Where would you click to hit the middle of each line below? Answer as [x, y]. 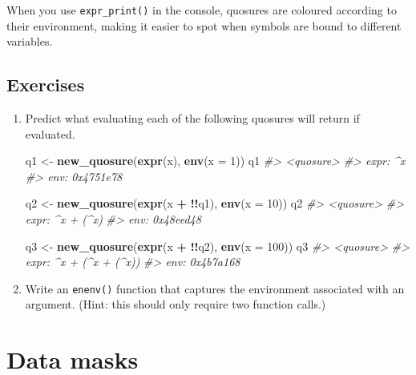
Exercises [46, 85]
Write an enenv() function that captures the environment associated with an [215, 288]
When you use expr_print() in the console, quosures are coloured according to [202, 10]
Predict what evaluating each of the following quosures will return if [192, 118]
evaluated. [50, 133]
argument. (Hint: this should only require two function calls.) [176, 304]
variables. [30, 41]
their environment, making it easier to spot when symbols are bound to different [204, 25]
